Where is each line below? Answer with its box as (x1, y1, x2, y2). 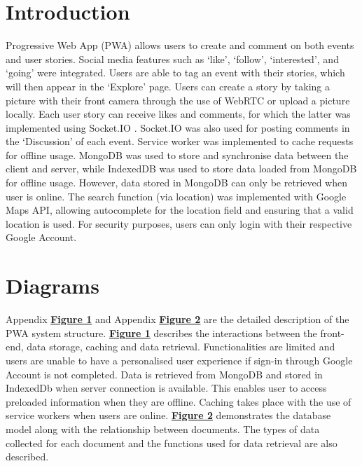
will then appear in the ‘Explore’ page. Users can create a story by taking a (6, 78, 330, 93)
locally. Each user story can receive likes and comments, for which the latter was (6, 107, 351, 121)
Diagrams (6, 271, 99, 300)
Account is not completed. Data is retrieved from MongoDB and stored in (6, 366, 323, 381)
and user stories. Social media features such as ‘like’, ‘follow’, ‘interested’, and (6, 51, 339, 66)
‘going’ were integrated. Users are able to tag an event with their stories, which (6, 65, 345, 80)
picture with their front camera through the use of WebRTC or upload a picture (6, 92, 350, 107)
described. (6, 449, 49, 464)
